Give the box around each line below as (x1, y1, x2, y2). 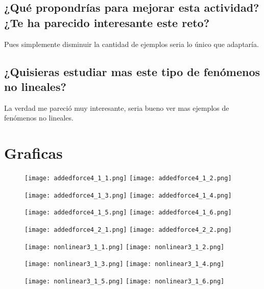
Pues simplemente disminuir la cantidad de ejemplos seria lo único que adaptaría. (4, 38, 259, 49)
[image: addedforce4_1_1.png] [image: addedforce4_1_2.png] (25, 175, 232, 182)
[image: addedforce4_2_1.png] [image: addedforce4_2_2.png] (25, 226, 232, 234)
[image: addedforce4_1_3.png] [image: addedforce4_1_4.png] (25, 191, 232, 199)
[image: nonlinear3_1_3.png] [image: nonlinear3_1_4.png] (25, 260, 225, 268)
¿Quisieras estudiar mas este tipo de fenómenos (4, 63, 260, 79)
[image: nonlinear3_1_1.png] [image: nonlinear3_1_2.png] (25, 243, 225, 251)
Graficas (4, 142, 63, 163)
